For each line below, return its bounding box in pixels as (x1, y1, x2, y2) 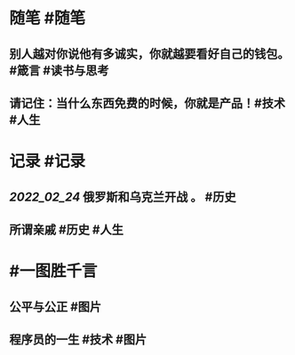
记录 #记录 (9, 152, 86, 171)
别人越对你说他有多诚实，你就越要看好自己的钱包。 (9, 46, 290, 61)
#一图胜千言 (9, 261, 98, 281)
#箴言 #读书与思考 (9, 63, 109, 78)
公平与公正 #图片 (9, 299, 102, 314)
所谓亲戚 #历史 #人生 (9, 222, 124, 237)
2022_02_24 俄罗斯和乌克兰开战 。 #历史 (9, 189, 236, 204)
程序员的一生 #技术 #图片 (9, 332, 147, 347)
